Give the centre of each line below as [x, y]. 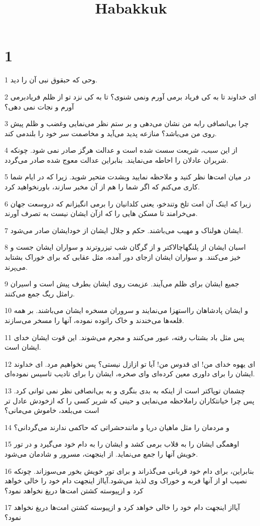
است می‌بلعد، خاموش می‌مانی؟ [52, 410]
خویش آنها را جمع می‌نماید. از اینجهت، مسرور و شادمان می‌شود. [101, 453]
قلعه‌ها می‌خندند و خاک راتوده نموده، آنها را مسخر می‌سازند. [94, 320]
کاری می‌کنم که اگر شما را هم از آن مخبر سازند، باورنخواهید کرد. [102, 187]
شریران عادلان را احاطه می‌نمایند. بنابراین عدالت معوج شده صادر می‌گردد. [116, 160]
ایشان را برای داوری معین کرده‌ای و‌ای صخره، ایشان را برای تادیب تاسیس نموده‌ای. [130, 374]
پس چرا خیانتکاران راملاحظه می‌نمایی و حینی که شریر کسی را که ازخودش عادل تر [129, 400]
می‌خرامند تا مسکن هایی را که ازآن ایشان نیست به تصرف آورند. [101, 213]
